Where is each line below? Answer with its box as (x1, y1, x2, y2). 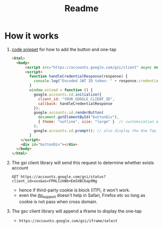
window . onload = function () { (29, 88, 93, 93)
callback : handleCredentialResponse (38, 101, 113, 106)
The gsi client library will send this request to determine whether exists (11, 160, 154, 166)
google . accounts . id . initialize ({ (33, 92, 102, 97)
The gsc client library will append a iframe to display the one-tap (11, 208, 142, 214)
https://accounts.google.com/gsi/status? (20, 174, 106, 179)
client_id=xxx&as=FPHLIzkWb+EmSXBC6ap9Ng (11, 179, 97, 184)
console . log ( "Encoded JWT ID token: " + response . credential (33, 78, 161, 83)
